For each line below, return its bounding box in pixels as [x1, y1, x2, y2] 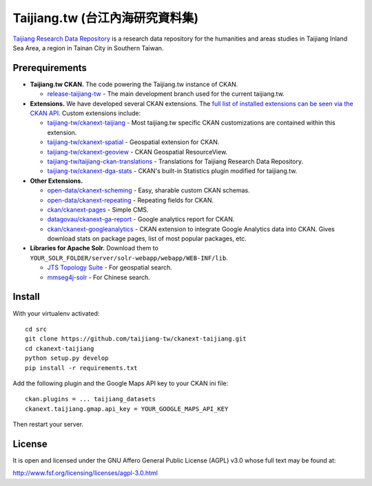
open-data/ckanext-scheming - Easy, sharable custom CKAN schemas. [47, 186, 251, 194]
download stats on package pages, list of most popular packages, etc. [47, 234, 247, 243]
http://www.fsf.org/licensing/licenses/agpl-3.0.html [12, 469, 158, 477]
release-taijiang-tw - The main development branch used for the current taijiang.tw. [47, 90, 285, 98]
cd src [25, 325, 48, 333]
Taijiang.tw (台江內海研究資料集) [12, 10, 199, 26]
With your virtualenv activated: [12, 309, 100, 317]
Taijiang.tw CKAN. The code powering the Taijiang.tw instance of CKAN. [30, 80, 238, 88]
